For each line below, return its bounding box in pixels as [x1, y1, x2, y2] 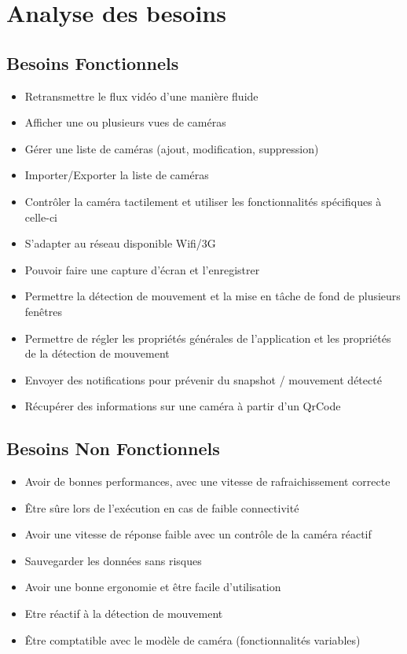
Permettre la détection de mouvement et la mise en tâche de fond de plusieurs [24, 288, 401, 304]
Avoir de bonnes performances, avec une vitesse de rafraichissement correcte [24, 473, 390, 490]
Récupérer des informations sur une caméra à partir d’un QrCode [24, 398, 341, 414]
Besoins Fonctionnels [6, 50, 179, 75]
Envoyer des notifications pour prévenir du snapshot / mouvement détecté [24, 371, 382, 388]
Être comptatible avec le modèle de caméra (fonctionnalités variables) [24, 631, 361, 648]
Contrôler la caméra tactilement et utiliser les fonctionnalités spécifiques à [24, 193, 382, 209]
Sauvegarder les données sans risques [24, 552, 202, 568]
